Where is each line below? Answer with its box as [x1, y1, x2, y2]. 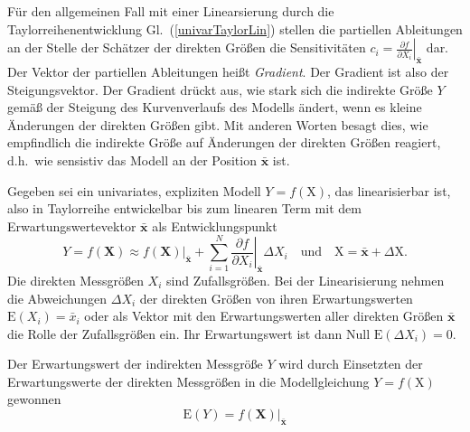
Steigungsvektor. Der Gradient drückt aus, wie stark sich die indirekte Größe [7, 80, 433, 99]
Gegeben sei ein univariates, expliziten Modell [7, 181, 261, 200]
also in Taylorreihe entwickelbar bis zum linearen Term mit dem [7, 199, 362, 218]
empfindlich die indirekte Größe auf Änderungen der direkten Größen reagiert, [7, 133, 441, 152]
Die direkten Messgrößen [7, 270, 144, 289]
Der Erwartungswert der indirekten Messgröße [7, 354, 263, 373]
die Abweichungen [7, 288, 108, 307]
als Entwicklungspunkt [152, 216, 277, 235]
